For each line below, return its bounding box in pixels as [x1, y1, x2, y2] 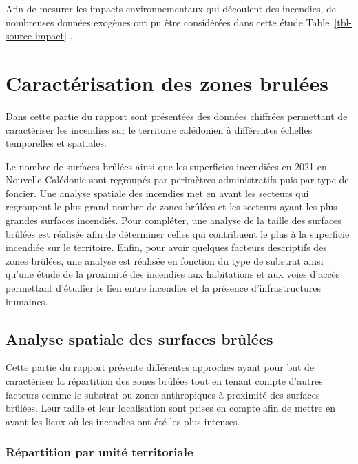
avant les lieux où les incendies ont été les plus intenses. [6, 414, 240, 428]
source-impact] [6, 28, 67, 43]
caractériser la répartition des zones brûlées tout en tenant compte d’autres [6, 374, 323, 388]
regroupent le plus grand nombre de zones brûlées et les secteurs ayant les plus [6, 199, 337, 214]
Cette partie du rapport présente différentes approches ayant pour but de [6, 360, 315, 374]
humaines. [6, 294, 48, 308]
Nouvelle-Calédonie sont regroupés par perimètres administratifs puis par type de [6, 172, 349, 187]
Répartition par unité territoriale [6, 443, 193, 461]
